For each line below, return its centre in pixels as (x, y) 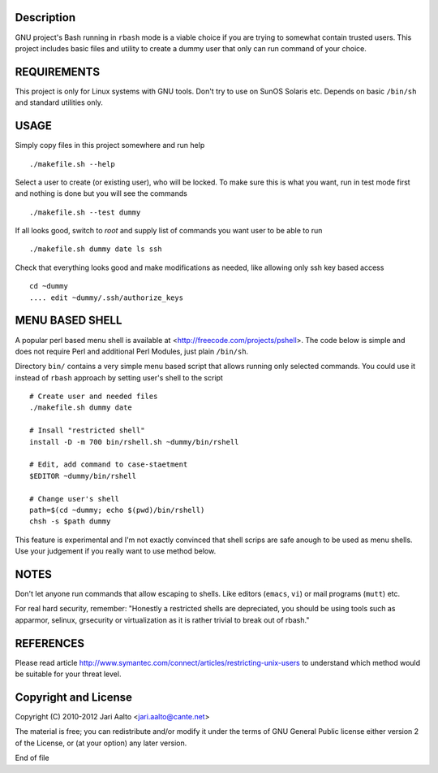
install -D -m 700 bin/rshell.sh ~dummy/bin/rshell (134, 442)
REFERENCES (50, 643)
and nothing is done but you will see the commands (101, 193)
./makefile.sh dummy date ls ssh (96, 249)
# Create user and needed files (94, 397)
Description (45, 17)
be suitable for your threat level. (68, 674)
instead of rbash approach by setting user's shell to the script (119, 377)
